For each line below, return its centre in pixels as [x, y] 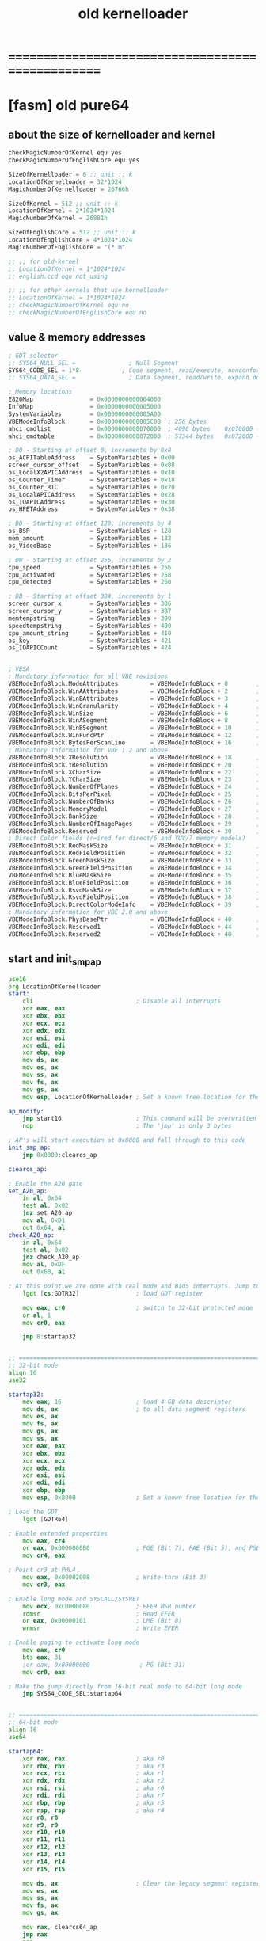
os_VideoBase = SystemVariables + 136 [90, 546]
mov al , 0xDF [44, 1265]
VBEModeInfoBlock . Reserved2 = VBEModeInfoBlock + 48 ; [134, 934]
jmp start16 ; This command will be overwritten [140, 1119]
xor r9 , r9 [40, 1825]
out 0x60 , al [44, 1272]
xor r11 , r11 [44, 1840]
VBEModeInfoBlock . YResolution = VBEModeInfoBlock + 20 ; [134, 765]
